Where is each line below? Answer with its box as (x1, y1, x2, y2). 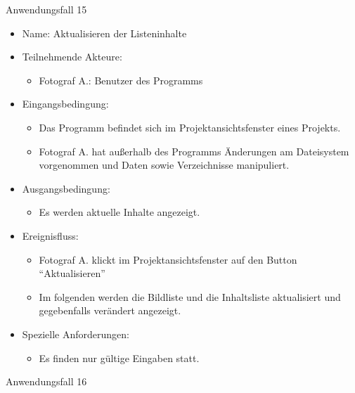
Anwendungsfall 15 (6, 2, 87, 16)
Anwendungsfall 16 (6, 374, 87, 389)
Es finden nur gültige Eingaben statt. (39, 350, 200, 365)
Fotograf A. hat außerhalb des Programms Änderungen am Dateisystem (39, 143, 349, 158)
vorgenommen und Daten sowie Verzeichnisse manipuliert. (39, 157, 290, 172)
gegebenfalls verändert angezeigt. (39, 303, 181, 318)
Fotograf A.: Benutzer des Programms (39, 72, 203, 87)
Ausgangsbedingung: (22, 181, 110, 195)
